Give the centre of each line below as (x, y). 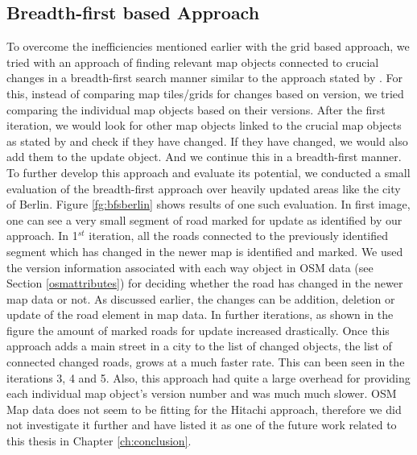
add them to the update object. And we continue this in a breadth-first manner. (204, 157)
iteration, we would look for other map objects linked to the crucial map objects (204, 125)
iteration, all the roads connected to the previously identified (239, 236)
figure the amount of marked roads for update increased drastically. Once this (198, 330)
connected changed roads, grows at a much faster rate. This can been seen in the (206, 362)
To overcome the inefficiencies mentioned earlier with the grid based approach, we (208, 46)
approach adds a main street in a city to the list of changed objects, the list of (199, 346)
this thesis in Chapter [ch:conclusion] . (99, 441)
